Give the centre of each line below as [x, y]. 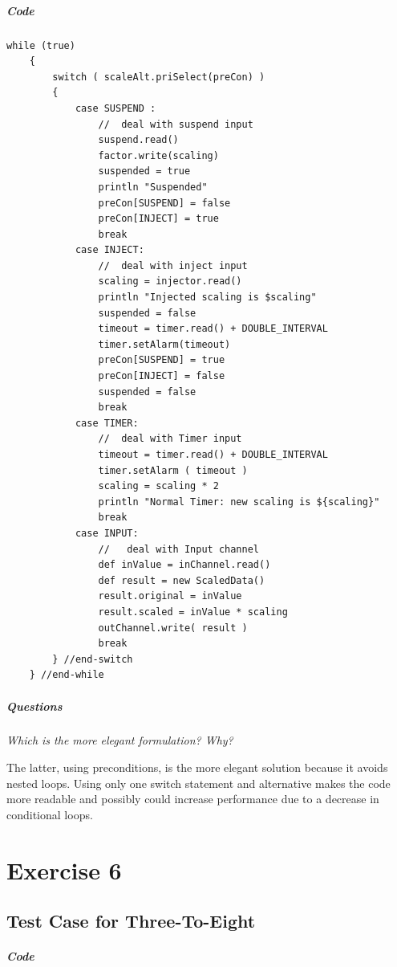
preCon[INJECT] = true [158, 219]
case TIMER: [107, 423]
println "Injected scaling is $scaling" [207, 298]
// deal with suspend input [176, 124]
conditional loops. [50, 814]
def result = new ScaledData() [182, 580]
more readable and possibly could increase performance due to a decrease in [193, 799]
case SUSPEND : [115, 108]
